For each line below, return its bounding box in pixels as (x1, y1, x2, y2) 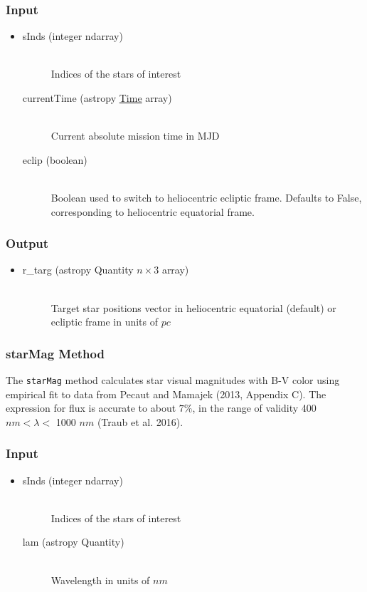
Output (6, 234, 49, 252)
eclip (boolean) (22, 152, 87, 167)
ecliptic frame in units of (50, 314, 159, 329)
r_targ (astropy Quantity (22, 262, 134, 277)
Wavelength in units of (50, 572, 150, 587)
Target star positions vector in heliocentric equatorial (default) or (50, 300, 336, 315)
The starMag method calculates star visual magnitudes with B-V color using (6, 372, 340, 387)
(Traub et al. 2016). (97, 414, 183, 429)
